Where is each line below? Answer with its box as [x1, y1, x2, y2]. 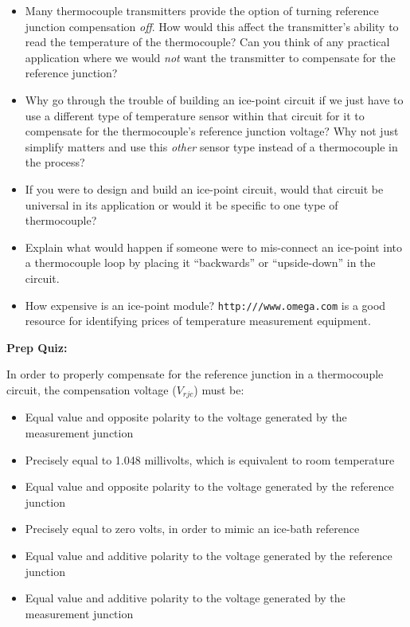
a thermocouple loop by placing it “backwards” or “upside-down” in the [25, 254, 376, 271]
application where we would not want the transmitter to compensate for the [25, 49, 396, 65]
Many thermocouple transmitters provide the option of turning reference [25, 2, 379, 18]
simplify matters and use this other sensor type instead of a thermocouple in [25, 138, 398, 155]
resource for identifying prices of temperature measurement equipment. [25, 312, 371, 329]
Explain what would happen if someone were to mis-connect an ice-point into [25, 238, 403, 255]
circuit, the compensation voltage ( [6, 381, 177, 398]
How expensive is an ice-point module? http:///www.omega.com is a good [25, 296, 386, 313]
